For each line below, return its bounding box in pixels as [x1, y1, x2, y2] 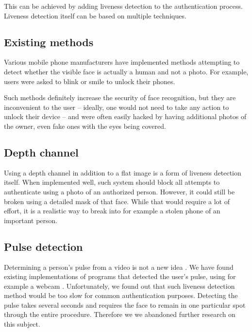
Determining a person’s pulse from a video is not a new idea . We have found [4, 262, 234, 272]
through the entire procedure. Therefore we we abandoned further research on [4, 309, 235, 319]
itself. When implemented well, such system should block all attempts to [4, 177, 220, 187]
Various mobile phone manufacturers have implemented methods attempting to [4, 57, 240, 67]
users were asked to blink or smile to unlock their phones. [4, 76, 175, 86]
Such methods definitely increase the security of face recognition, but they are [4, 92, 236, 103]
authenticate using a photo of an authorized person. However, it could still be [4, 186, 235, 196]
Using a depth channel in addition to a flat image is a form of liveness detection [4, 167, 241, 177]
